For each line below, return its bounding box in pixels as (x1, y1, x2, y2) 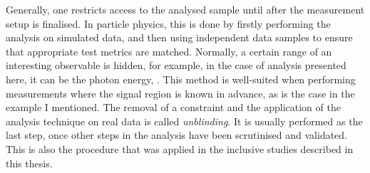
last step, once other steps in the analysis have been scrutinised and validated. (6, 127, 348, 142)
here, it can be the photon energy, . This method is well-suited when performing (6, 71, 356, 86)
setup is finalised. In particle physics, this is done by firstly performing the (6, 16, 331, 31)
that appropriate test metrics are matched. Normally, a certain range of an (6, 43, 332, 58)
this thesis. (6, 155, 53, 170)
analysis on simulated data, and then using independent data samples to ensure (6, 30, 353, 45)
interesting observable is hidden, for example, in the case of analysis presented (6, 58, 346, 73)
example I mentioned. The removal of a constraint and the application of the (6, 100, 341, 115)
